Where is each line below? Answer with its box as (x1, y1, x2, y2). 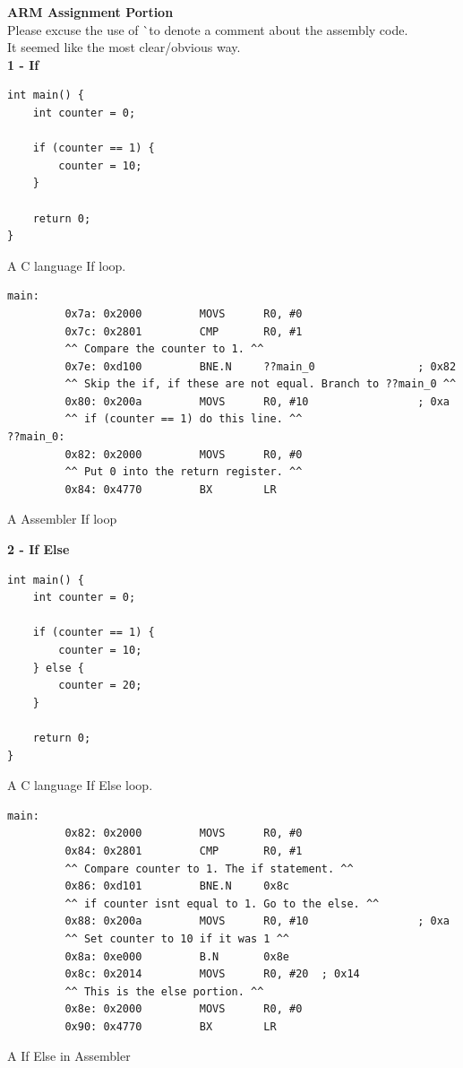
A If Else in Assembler (7, 1046, 131, 1065)
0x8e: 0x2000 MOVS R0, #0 (64, 1003, 303, 1016)
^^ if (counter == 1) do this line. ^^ (64, 412, 303, 426)
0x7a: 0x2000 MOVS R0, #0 (64, 307, 303, 320)
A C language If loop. (7, 256, 126, 274)
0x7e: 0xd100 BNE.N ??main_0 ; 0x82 (64, 360, 457, 373)
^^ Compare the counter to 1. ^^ (64, 343, 264, 356)
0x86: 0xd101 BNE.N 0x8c (64, 880, 289, 893)
